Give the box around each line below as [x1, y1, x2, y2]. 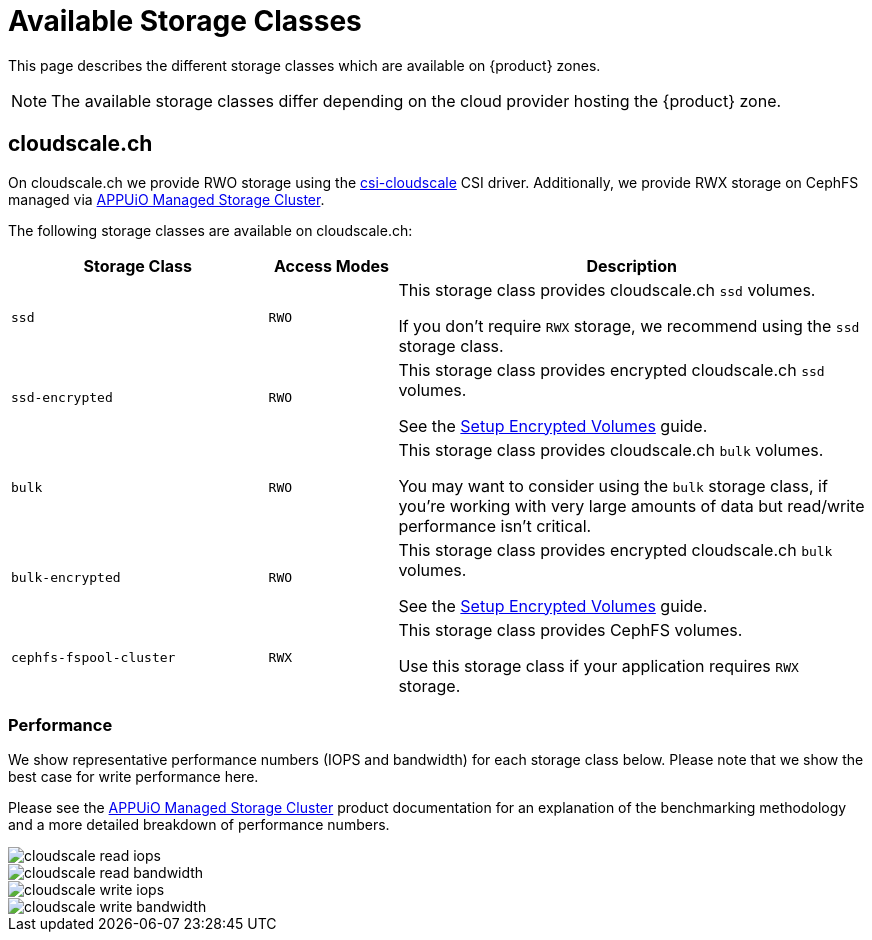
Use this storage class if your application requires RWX [398, 655, 799, 676]
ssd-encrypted [11, 390, 113, 406]
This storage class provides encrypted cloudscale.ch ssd [398, 359, 825, 380]
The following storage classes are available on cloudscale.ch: [8, 221, 413, 239]
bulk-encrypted [11, 570, 121, 586]
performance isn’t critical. [398, 515, 592, 536]
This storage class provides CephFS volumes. [398, 619, 743, 640]
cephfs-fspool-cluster [11, 650, 176, 666]
